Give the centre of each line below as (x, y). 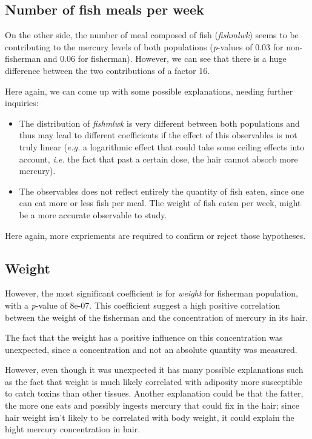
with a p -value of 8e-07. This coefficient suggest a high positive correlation (143, 305)
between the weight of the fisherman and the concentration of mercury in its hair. (157, 317)
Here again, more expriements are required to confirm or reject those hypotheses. (155, 235)
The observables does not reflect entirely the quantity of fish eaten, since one (161, 191)
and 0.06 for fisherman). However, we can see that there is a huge (165, 59)
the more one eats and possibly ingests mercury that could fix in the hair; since (152, 405)
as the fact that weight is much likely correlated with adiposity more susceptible (154, 381)
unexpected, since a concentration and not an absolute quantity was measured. (151, 349)
